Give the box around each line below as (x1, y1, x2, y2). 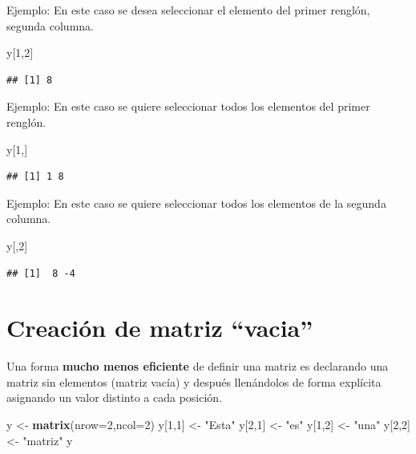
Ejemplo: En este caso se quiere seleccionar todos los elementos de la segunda (6, 194, 386, 211)
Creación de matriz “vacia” (6, 311, 313, 344)
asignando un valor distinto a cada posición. (6, 389, 223, 406)
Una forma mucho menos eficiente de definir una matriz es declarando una (6, 358, 389, 375)
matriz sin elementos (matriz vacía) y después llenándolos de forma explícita (6, 373, 382, 390)
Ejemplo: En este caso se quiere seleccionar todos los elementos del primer (6, 98, 370, 115)
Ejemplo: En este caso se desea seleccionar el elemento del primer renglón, (6, 2, 370, 18)
